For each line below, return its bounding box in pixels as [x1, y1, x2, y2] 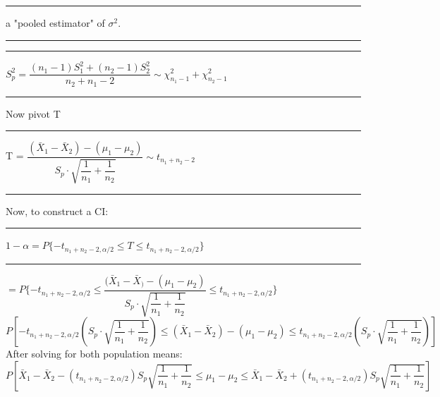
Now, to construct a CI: [6, 203, 109, 218]
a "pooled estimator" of [6, 16, 105, 30]
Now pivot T [6, 106, 61, 121]
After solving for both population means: [6, 346, 183, 361]
